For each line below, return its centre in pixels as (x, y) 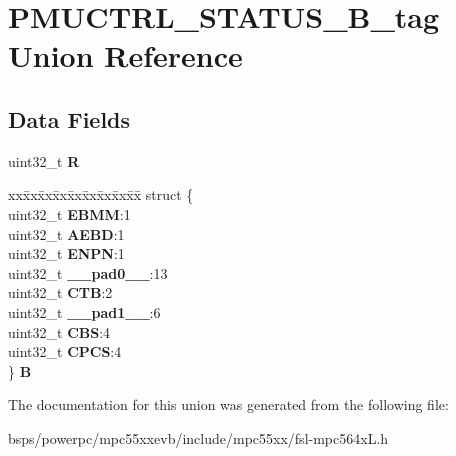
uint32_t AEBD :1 (66, 233)
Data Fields (69, 118)
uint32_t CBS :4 (59, 331)
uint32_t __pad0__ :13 (88, 272)
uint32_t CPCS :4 (65, 351)
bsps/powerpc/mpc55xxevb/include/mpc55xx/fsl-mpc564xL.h (198, 437)
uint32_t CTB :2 (60, 292)
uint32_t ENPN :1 (66, 253)
